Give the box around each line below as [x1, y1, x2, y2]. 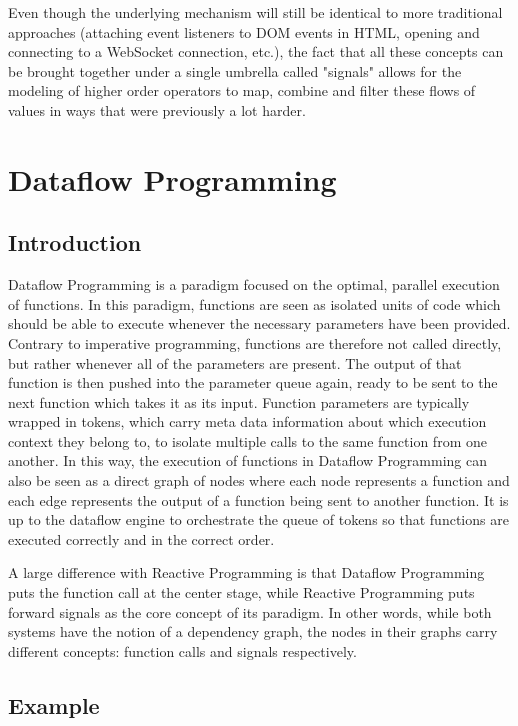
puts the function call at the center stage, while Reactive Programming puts [8, 582, 475, 603]
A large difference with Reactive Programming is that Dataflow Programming [8, 562, 485, 583]
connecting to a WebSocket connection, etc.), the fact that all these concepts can [8, 41, 504, 62]
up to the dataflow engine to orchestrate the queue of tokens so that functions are [8, 509, 509, 530]
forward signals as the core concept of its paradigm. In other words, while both [8, 601, 492, 622]
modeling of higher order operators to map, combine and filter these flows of [8, 80, 476, 101]
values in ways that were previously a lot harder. [8, 99, 306, 120]
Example [8, 689, 100, 720]
